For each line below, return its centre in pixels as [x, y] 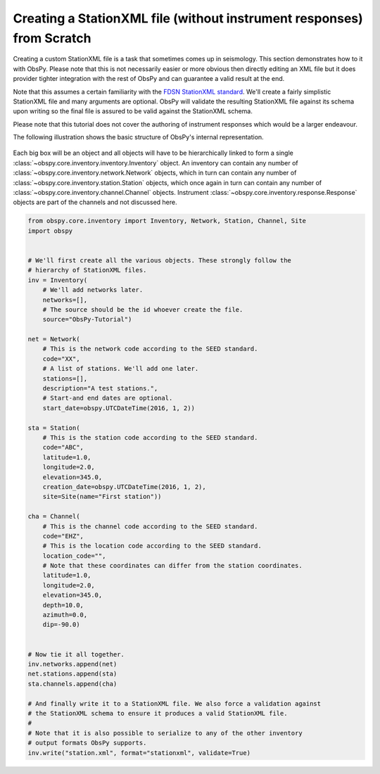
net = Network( [54, 339]
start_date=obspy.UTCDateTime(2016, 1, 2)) [119, 408]
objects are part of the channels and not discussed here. [95, 202]
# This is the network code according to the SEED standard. [150, 349]
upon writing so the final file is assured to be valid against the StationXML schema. [133, 111]
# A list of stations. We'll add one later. [121, 369]
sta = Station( [54, 428]
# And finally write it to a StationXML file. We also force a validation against [175, 703]
